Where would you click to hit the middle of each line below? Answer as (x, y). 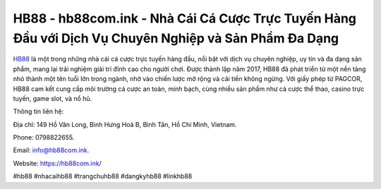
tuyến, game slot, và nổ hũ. (53, 98)
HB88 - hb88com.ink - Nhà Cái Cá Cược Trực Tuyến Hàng (185, 18)
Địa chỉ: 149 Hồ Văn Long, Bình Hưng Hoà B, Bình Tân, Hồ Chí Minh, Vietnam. (125, 124)
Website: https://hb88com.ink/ (57, 163)
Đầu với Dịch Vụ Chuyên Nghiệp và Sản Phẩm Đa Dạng (176, 38)
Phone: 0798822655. (44, 138)
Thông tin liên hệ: (38, 111)
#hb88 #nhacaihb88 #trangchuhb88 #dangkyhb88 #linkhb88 (103, 176)
